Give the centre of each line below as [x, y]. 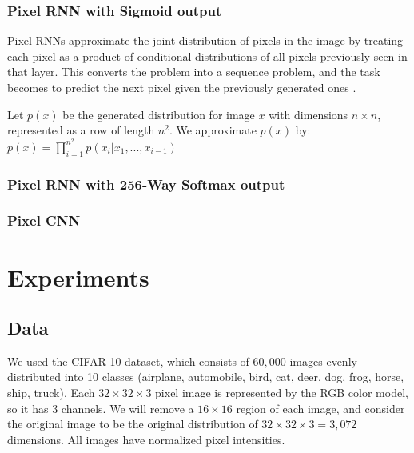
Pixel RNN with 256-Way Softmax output [146, 184]
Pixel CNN [44, 220]
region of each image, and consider [320, 408]
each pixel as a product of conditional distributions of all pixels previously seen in [207, 56]
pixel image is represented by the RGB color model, [282, 393]
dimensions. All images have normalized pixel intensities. [146, 439]
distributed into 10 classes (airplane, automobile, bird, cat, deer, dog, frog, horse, [206, 377]
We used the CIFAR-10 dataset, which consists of [128, 361]
